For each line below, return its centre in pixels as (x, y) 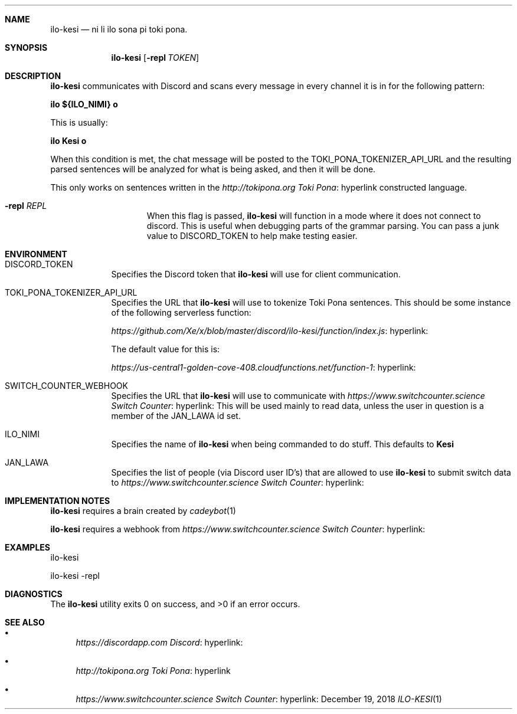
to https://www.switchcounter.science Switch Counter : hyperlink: (238, 482)
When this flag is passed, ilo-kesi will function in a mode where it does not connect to (314, 216)
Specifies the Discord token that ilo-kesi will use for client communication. (256, 274)
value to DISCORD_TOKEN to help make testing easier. (252, 236)
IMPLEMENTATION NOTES (58, 501)
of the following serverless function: (181, 312)
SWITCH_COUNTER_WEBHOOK (66, 386)
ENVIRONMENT (36, 254)
